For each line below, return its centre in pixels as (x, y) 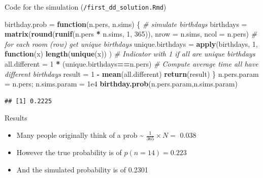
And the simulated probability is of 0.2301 (82, 169)
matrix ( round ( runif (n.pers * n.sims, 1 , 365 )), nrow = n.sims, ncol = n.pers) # (131, 34)
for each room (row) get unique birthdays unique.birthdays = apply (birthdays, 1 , (131, 43)
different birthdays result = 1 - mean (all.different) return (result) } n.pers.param (132, 73)
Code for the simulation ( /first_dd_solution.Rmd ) (86, 7)
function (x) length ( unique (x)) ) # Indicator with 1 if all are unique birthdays (130, 54)
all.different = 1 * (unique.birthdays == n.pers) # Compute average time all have (131, 64)
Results (16, 118)
